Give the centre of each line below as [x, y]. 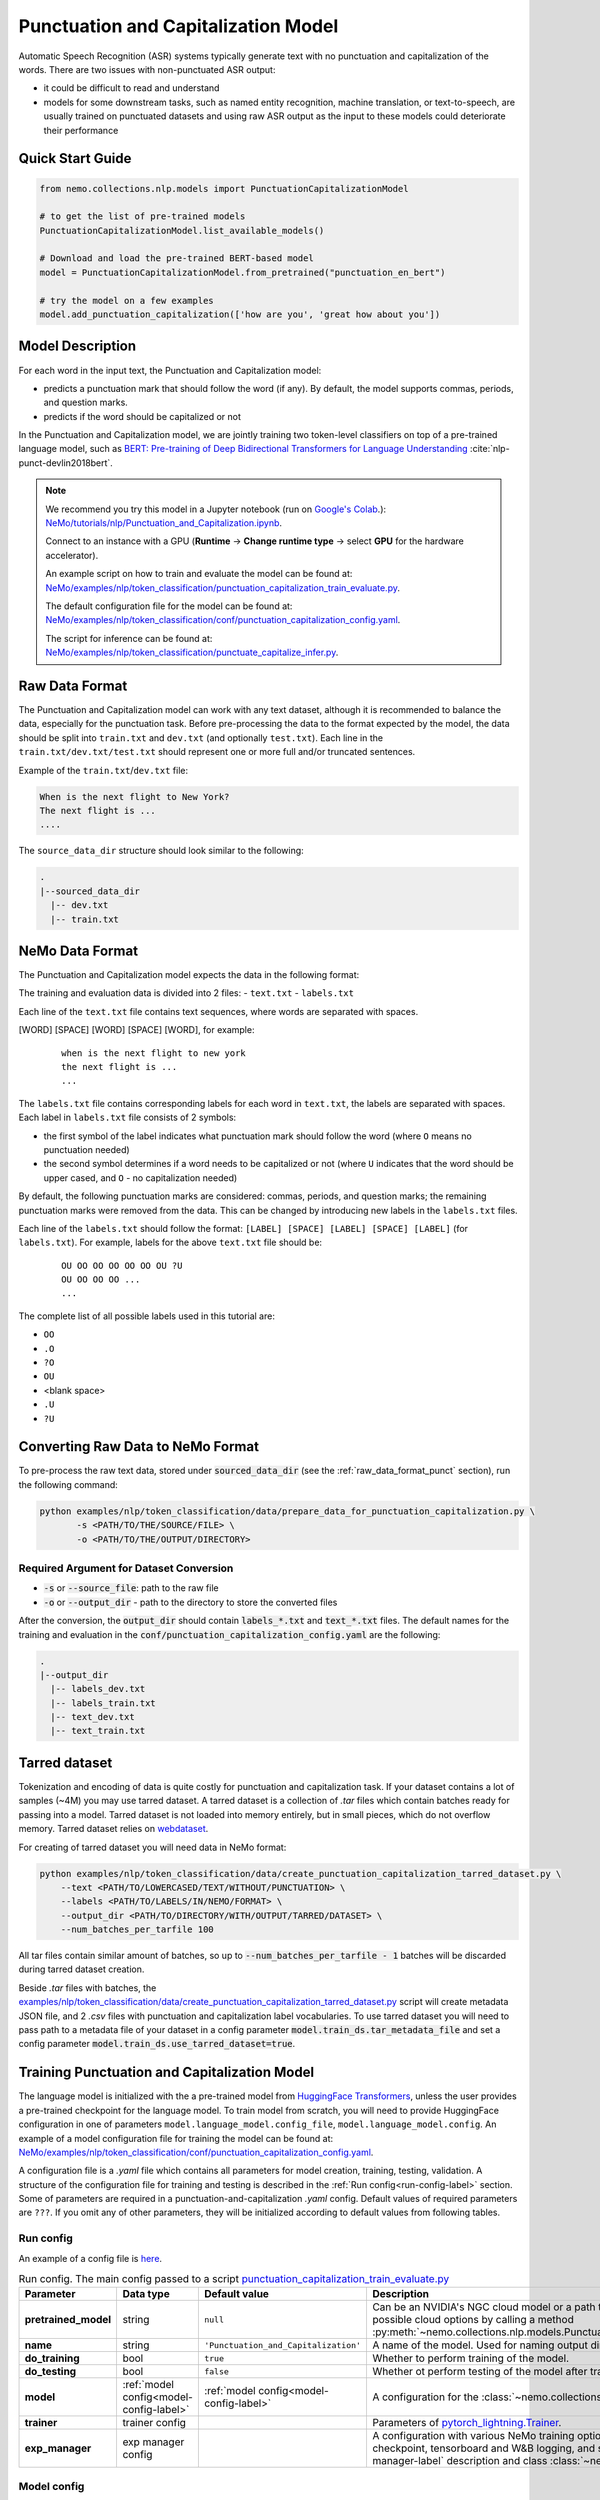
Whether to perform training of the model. [470, 2358]
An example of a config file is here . [90, 2258]
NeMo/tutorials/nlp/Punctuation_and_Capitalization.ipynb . [164, 523]
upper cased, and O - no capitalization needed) [140, 1177]
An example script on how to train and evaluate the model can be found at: [199, 574]
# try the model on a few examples [126, 300]
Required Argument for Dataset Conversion [126, 1568]
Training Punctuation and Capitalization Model [166, 2072]
